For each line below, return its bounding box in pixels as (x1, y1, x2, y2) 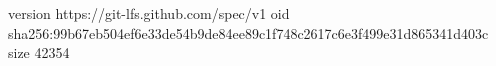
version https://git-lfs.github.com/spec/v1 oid (8, 3, 290, 23)
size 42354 (8, 42, 70, 63)
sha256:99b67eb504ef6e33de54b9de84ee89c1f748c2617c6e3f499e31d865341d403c (8, 22, 489, 43)
